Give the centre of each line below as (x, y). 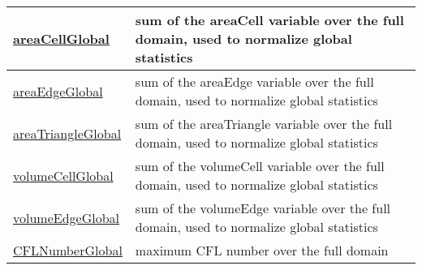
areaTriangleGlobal (67, 133)
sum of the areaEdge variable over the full (254, 81)
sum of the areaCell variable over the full (269, 20)
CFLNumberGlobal (68, 250)
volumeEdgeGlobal (67, 217)
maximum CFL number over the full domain (262, 250)
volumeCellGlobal (63, 175)
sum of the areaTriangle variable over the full (264, 124)
